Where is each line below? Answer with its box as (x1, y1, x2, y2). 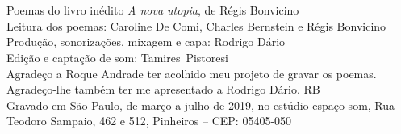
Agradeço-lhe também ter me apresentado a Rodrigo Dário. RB (6, 81, 320, 98)
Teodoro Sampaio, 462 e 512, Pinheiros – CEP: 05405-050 (6, 112, 292, 129)
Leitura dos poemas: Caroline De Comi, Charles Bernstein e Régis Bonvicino (6, 17, 386, 34)
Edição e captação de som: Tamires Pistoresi (6, 48, 228, 65)
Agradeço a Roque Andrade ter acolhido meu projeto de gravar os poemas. (6, 65, 377, 82)
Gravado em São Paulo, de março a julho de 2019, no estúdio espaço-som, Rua (6, 96, 395, 113)
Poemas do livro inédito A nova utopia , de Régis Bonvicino (6, 2, 299, 19)
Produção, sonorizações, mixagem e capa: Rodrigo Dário (6, 33, 286, 50)
